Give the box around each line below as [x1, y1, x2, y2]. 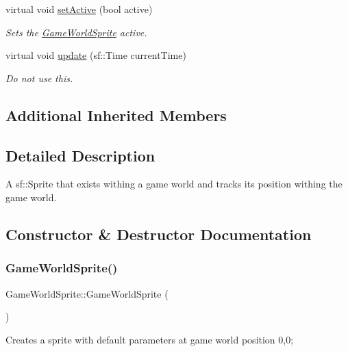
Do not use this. [5, 70, 73, 85]
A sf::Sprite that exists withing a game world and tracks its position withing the [5, 177, 343, 191]
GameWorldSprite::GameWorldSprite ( [5, 286, 169, 300]
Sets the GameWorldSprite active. [5, 25, 147, 39]
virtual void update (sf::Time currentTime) [5, 48, 186, 62]
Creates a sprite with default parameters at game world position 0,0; [5, 332, 294, 346]
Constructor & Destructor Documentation [5, 223, 312, 244]
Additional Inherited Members [5, 104, 227, 125]
